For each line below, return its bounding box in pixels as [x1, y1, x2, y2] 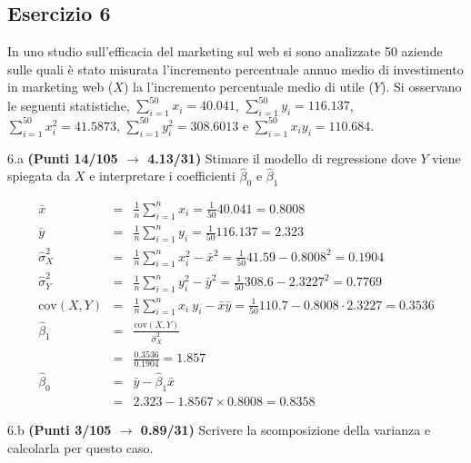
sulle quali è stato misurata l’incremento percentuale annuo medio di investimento [7, 59, 464, 78]
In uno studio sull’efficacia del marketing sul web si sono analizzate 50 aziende [7, 42, 443, 61]
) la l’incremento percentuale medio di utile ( [123, 77, 374, 96]
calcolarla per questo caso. [7, 438, 154, 457]
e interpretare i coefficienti [89, 166, 235, 185]
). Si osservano [381, 77, 462, 96]
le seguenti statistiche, [7, 95, 130, 114]
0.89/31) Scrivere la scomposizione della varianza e [140, 419, 431, 438]
